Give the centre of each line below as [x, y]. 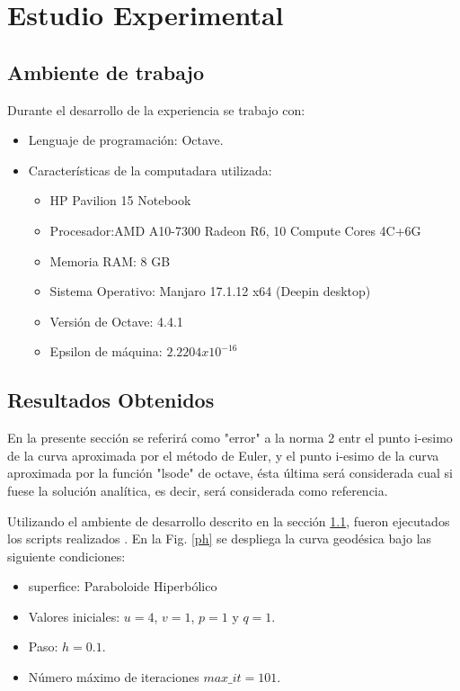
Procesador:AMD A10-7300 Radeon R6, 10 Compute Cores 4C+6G [235, 230]
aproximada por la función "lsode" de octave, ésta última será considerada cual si [230, 473]
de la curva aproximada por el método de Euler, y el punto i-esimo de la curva [223, 455]
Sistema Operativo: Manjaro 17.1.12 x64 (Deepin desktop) [210, 291]
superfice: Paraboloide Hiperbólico [123, 586]
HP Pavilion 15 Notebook [120, 200]
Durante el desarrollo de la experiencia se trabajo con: [156, 109]
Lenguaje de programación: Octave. [126, 140]
